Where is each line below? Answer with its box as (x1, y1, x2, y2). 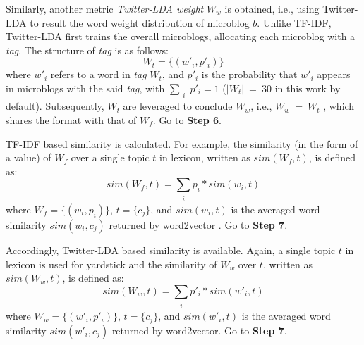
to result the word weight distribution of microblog (30, 15, 250, 30)
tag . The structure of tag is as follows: (6, 42, 169, 57)
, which (323, 99, 355, 113)
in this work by (274, 80, 341, 95)
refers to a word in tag (50, 67, 147, 82)
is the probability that (201, 67, 298, 82)
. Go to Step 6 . (152, 113, 222, 127)
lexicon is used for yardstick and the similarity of (6, 256, 217, 271)
